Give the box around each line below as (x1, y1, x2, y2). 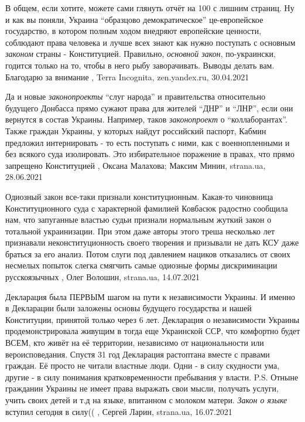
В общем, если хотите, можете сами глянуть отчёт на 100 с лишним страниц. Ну (5, 2, 294, 13)
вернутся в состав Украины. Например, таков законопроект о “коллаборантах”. (5, 113, 287, 125)
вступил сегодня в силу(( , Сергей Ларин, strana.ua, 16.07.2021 (5, 405, 232, 417)
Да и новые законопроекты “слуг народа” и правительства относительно (5, 90, 266, 103)
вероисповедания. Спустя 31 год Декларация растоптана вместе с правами (5, 348, 270, 360)
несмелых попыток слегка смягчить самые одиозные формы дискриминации (5, 259, 277, 271)
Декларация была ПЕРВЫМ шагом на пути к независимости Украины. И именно (5, 290, 296, 302)
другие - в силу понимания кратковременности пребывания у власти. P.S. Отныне (5, 370, 299, 383)
